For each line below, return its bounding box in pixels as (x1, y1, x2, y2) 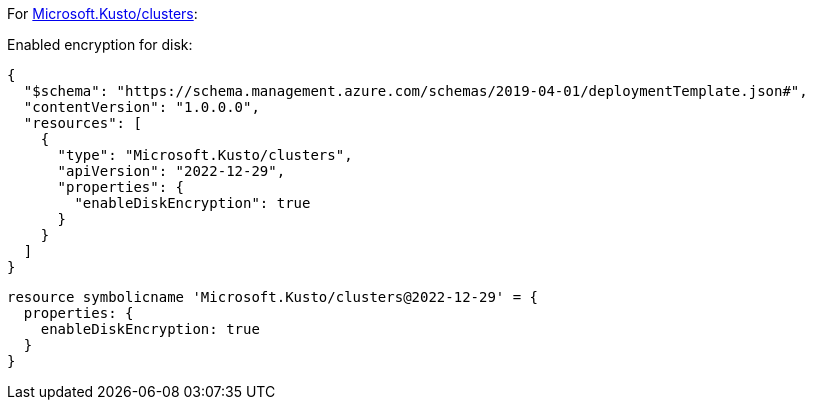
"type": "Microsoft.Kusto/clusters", (57, 147, 353, 163)
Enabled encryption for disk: (7, 36, 193, 53)
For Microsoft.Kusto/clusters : (7, 5, 198, 22)
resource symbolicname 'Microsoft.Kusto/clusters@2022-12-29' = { (7, 289, 539, 305)
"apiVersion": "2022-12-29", (57, 163, 286, 179)
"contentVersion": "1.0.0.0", (23, 99, 260, 115)
